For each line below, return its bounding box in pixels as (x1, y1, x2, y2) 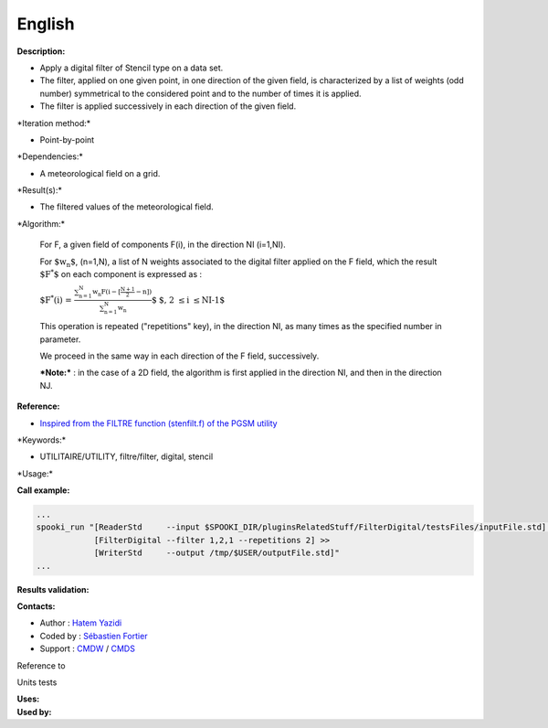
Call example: (16, 485, 70, 496)
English (16, 14, 75, 34)
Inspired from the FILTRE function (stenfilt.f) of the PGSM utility (39, 417, 278, 429)
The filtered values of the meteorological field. (39, 201, 214, 212)
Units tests (16, 677, 58, 688)
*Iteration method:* (16, 117, 91, 128)
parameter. (39, 334, 81, 345)
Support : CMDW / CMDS (39, 643, 136, 654)
